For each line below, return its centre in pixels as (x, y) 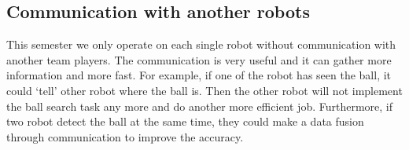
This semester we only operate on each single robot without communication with (201, 44)
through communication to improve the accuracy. (125, 136)
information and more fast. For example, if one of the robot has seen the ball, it (199, 75)
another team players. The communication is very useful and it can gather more (199, 59)
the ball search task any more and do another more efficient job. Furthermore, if (200, 106)
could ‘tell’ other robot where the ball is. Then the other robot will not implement (204, 90)
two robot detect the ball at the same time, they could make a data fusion (185, 121)
